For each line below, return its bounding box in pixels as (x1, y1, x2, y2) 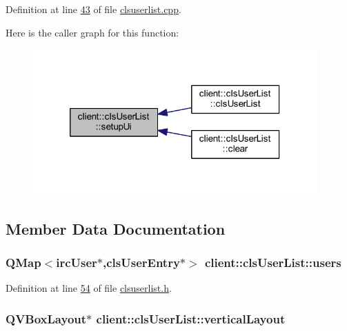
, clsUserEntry (103, 253, 180, 270)
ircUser (56, 253, 97, 270)
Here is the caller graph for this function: (6, 25, 179, 39)
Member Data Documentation (6, 217, 226, 239)
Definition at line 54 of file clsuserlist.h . (6, 281, 172, 295)
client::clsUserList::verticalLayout (96, 310, 286, 327)
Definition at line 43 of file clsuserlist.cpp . (6, 2, 181, 16)
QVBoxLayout (6, 310, 87, 327)
